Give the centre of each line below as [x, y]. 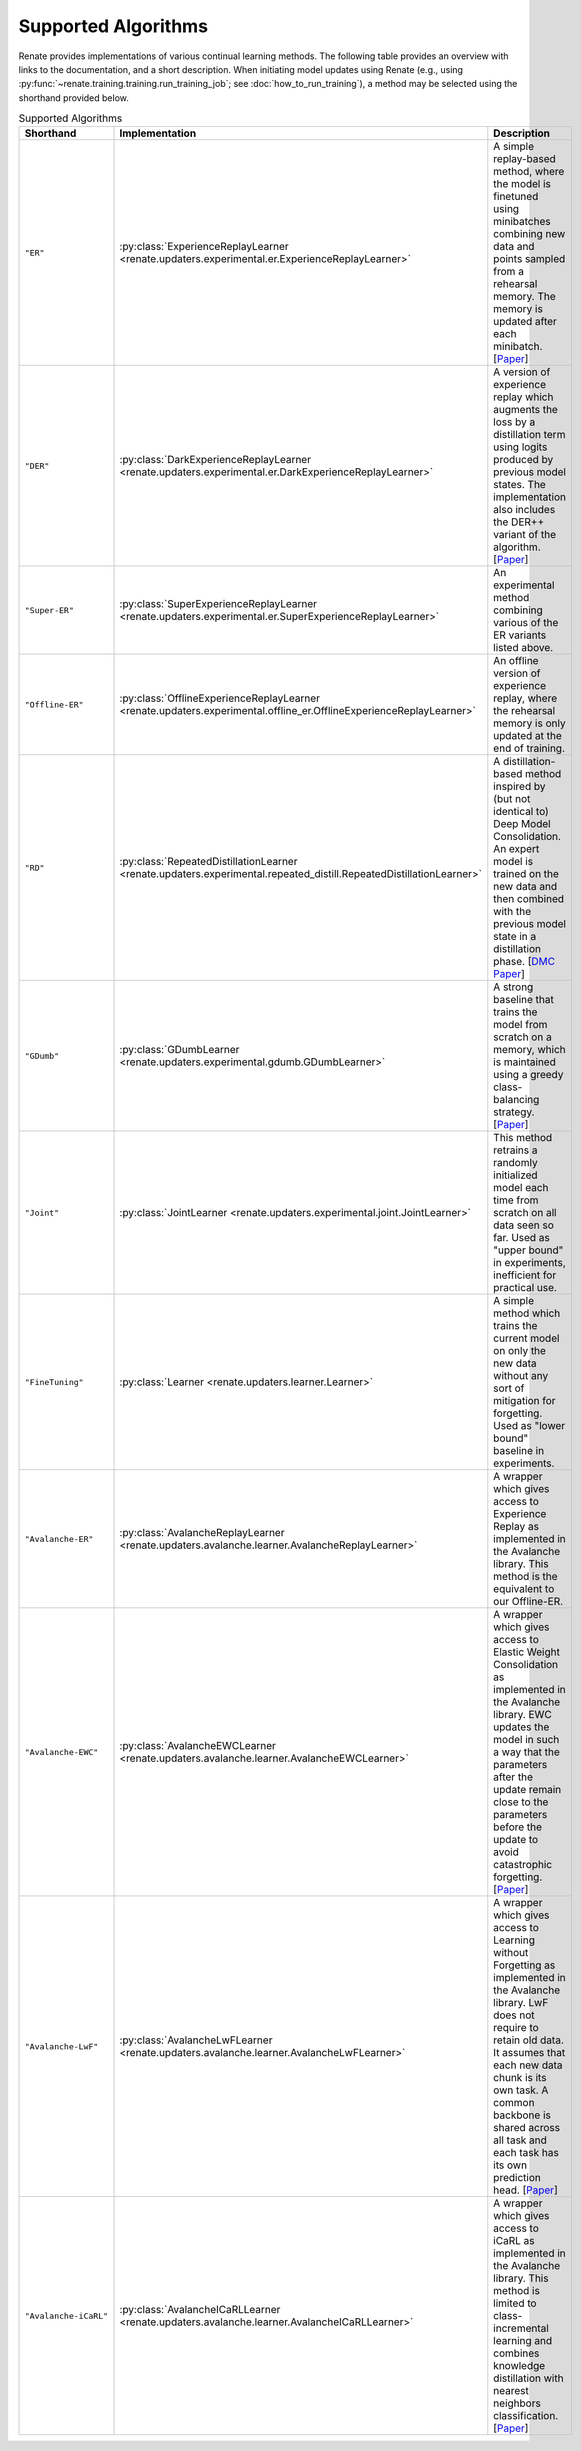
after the [513, 1777]
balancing [516, 1100]
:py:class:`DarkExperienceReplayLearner [215, 460]
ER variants [520, 635]
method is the [526, 1577]
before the [518, 1827]
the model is [522, 184]
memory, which [529, 1050]
